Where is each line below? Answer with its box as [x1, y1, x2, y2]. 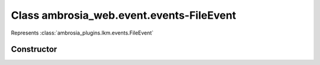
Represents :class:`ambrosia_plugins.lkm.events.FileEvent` [11, 29, 154, 36]
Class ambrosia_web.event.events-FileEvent [11, 9, 236, 22]
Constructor [11, 45, 57, 54]
